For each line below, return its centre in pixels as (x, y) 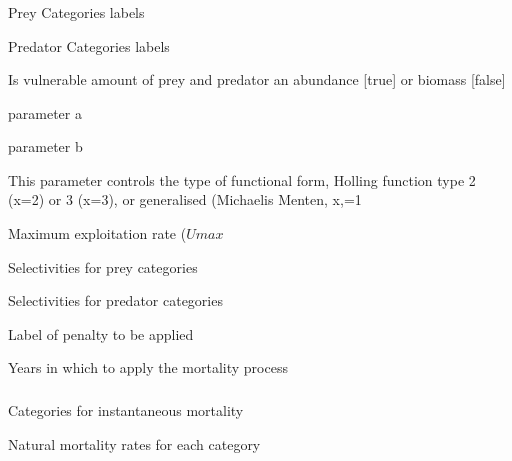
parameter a (45, 112)
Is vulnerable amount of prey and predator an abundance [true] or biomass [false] (257, 79)
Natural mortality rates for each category (134, 443)
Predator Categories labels (89, 45)
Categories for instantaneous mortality (126, 409)
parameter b (45, 146)
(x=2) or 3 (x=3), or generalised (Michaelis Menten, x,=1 (185, 199)
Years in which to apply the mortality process (148, 367)
